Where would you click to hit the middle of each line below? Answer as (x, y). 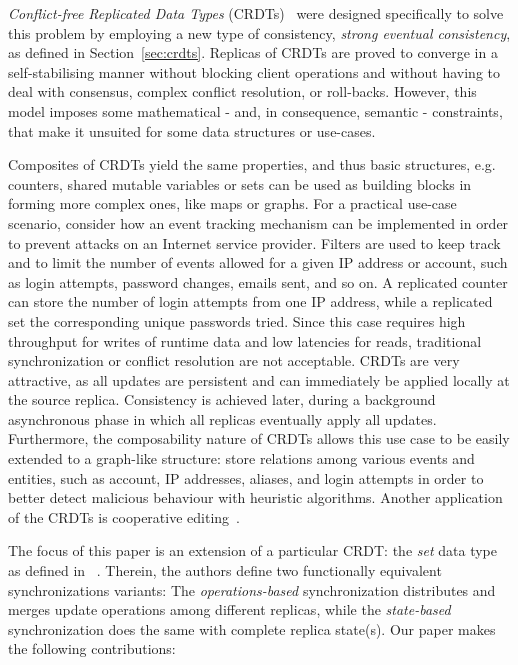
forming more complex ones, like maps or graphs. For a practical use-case (232, 203)
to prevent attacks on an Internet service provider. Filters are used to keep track (254, 242)
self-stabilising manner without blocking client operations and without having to (254, 71)
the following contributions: (92, 648)
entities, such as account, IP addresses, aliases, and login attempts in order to (246, 477)
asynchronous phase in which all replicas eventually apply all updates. (222, 418)
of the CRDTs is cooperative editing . (124, 516)
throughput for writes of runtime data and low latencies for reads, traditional (245, 340)
